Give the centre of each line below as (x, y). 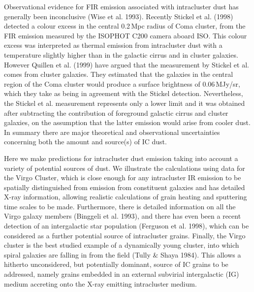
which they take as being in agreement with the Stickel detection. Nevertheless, (124, 93)
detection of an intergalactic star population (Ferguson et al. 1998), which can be (127, 226)
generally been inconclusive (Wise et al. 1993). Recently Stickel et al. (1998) (119, 16)
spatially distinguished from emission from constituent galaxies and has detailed (125, 187)
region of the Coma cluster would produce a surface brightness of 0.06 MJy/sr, (122, 83)
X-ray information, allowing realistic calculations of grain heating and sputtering (126, 197)
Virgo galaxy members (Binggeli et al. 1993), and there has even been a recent (123, 216)
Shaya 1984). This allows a (201, 254)
